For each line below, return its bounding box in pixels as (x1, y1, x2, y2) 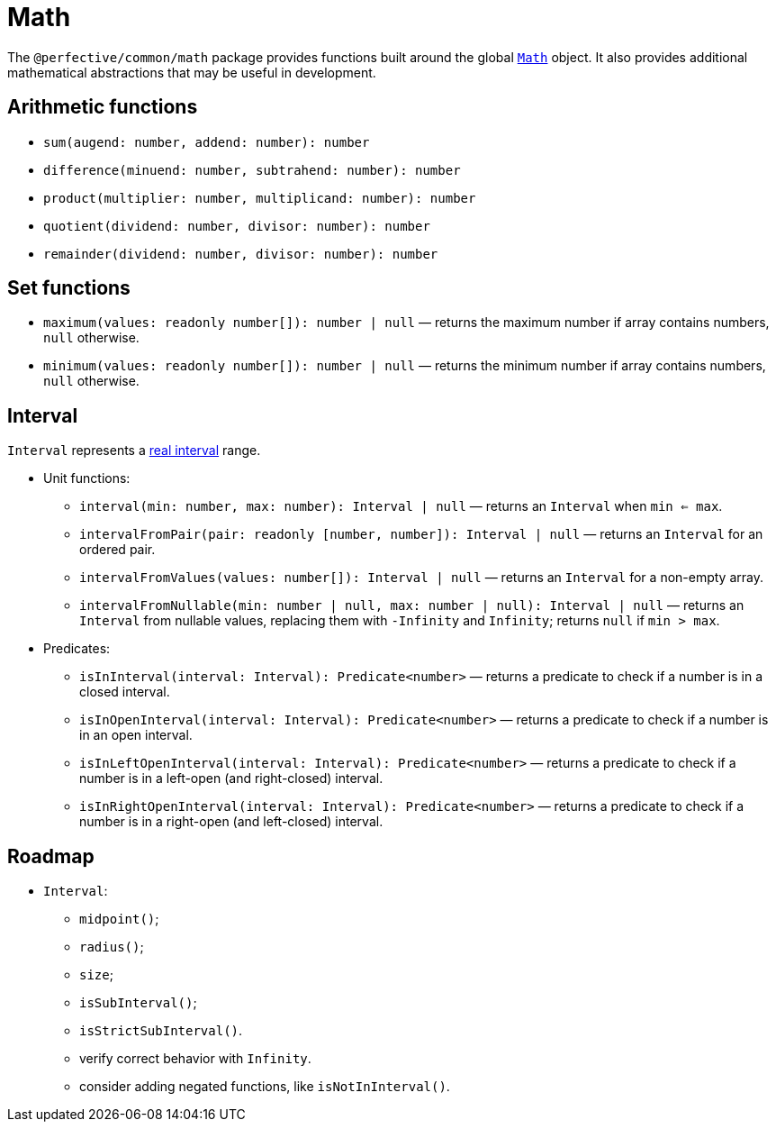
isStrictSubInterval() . (79, 1023, 243, 1039)
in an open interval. (79, 727, 193, 743)
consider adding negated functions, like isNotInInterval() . (79, 1079, 450, 1095)
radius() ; (79, 939, 144, 955)
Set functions (7, 277, 131, 300)
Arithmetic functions (7, 96, 198, 119)
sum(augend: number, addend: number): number (43, 134, 370, 150)
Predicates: (43, 641, 111, 657)
